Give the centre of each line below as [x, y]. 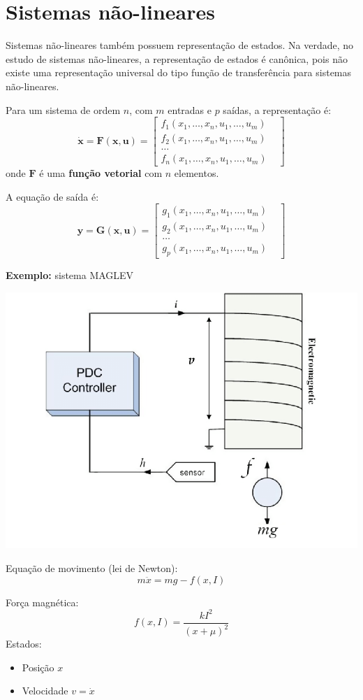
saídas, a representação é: [277, 109]
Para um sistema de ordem [63, 109]
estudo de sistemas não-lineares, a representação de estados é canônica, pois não [177, 58]
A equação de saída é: [52, 196]
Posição [38, 667]
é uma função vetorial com [101, 173]
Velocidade [45, 691]
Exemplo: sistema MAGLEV [70, 274]
